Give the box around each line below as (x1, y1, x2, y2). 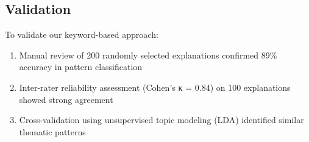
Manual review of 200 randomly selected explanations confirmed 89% (19, 48, 277, 61)
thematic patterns (19, 125, 86, 138)
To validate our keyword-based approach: (5, 28, 158, 41)
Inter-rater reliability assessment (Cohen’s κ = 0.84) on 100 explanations (19, 80, 291, 93)
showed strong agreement (19, 93, 113, 105)
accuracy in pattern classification (19, 60, 143, 73)
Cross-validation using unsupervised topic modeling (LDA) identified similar (19, 113, 304, 126)
